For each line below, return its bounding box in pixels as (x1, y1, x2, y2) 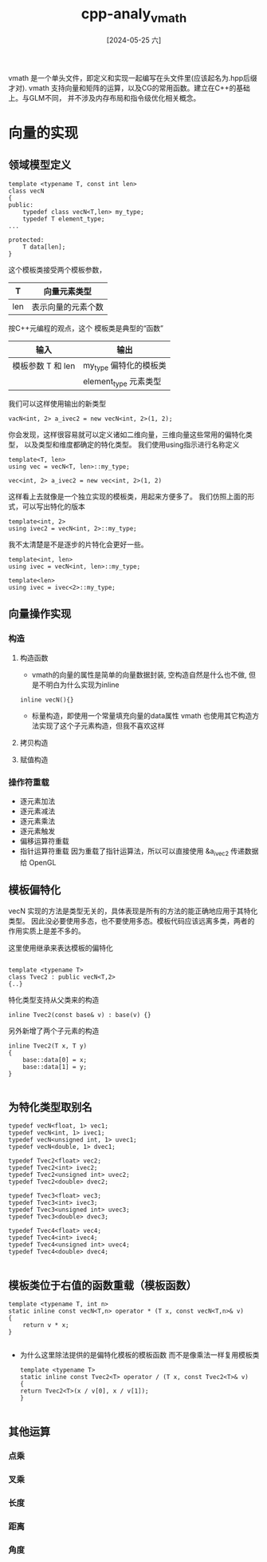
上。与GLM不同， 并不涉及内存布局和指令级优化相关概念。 (8, 93, 201, 102)
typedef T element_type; (22, 215, 105, 223)
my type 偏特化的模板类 (82, 360, 167, 372)
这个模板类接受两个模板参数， (8, 264, 106, 274)
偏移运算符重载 (19, 836, 69, 845)
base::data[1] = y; (22, 1063, 88, 1071)
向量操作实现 (8, 607, 72, 621)
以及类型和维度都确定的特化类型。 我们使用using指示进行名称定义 (23, 439, 240, 449)
